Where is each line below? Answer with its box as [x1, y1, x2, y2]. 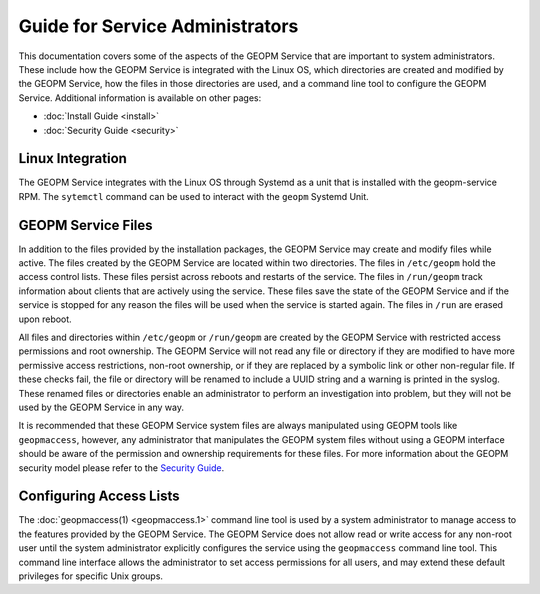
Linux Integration [18, 150, 127, 167]
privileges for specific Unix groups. [18, 570, 164, 582]
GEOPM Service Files [18, 216, 154, 234]
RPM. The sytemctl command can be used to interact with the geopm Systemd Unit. [18, 190, 369, 202]
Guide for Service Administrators [18, 15, 299, 37]
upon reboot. [18, 313, 72, 325]
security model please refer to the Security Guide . [18, 461, 225, 474]
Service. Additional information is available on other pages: [18, 91, 262, 104]
